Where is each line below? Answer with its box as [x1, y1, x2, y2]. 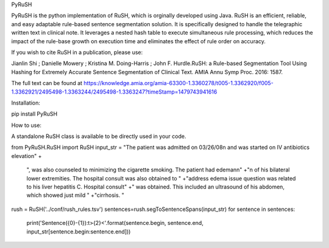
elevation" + [11, 152, 42, 159]
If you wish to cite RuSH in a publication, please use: [11, 49, 143, 56]
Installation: [11, 99, 41, 106]
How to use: [11, 122, 42, 129]
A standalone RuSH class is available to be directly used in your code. [11, 133, 186, 140]
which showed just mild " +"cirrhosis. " [26, 191, 124, 199]
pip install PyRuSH [11, 110, 58, 118]
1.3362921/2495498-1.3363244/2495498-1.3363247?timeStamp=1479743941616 [11, 88, 218, 95]
